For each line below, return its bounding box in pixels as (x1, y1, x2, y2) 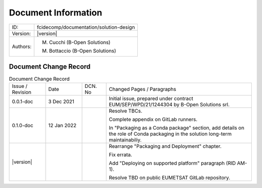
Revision (12, 89, 32, 96)
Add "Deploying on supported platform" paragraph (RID (109, 160, 236, 167)
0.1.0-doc (12, 122, 33, 129)
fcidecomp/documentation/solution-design (37, 24, 135, 30)
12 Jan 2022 (48, 122, 77, 129)
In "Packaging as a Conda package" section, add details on (109, 125, 245, 131)
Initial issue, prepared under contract (109, 95, 194, 102)
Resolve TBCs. (109, 108, 143, 115)
